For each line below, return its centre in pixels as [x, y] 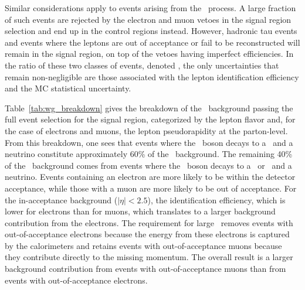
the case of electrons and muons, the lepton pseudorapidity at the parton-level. [146, 130]
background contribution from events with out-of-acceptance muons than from [145, 269]
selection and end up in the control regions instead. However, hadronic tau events [151, 31]
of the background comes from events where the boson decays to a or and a [148, 165]
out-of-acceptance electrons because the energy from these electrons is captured [147, 234]
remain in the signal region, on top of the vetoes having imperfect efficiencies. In [149, 54]
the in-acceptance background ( [61, 199]
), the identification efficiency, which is [216, 199]
